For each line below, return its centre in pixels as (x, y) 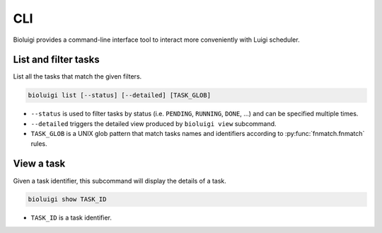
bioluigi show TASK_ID (67, 199)
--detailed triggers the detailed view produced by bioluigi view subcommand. (154, 123)
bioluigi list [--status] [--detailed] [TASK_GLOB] (120, 95)
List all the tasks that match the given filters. (77, 76)
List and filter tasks (56, 60)
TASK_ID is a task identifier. (71, 218)
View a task (39, 164)
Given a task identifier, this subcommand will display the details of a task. (120, 181)
